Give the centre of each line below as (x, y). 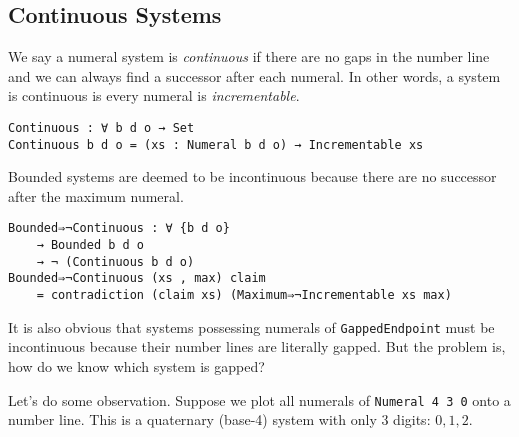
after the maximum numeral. (96, 195)
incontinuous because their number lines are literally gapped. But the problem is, (257, 346)
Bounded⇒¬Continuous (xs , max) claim (137, 278)
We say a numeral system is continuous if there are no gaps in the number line (249, 56)
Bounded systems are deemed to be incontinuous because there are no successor (252, 176)
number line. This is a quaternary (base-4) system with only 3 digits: (219, 419)
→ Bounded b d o (90, 245)
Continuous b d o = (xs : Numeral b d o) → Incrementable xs (216, 144)
